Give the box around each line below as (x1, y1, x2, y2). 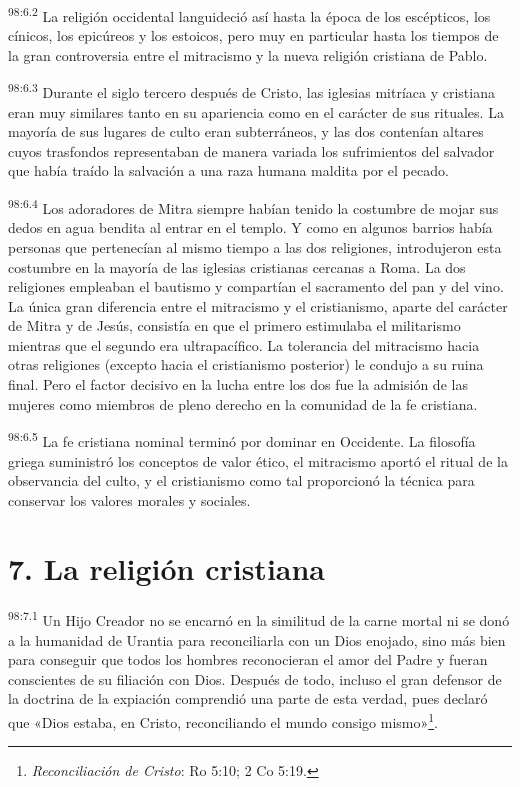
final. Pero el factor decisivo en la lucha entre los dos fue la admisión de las (8, 374, 468, 395)
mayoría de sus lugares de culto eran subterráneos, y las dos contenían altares (8, 121, 484, 142)
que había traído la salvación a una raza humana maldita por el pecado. (8, 160, 449, 181)
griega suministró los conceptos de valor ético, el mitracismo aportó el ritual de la (8, 450, 508, 471)
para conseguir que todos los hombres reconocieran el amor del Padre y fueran (8, 649, 488, 670)
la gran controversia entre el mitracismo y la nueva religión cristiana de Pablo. (8, 44, 488, 65)
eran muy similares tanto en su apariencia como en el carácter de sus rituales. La (8, 101, 504, 122)
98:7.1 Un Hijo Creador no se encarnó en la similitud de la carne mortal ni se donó (8, 607, 510, 631)
